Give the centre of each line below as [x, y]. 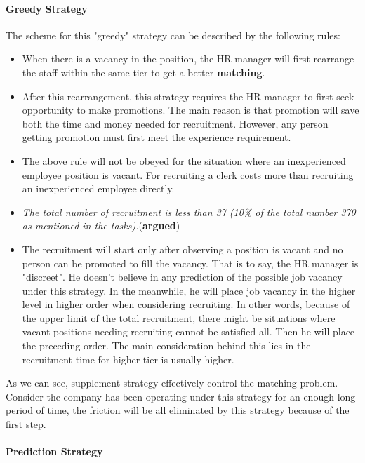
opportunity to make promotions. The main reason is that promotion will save [191, 110]
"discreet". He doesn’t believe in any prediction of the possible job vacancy [182, 277]
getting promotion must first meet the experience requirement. [157, 137]
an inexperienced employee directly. [98, 188]
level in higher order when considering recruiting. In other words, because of [186, 304]
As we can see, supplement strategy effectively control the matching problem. [172, 383]
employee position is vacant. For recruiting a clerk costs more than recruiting [188, 174]
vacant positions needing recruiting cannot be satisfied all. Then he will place [188, 331]
